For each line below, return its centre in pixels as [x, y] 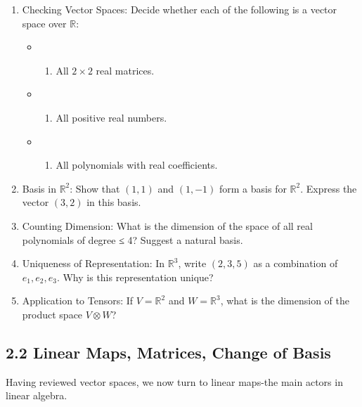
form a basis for [253, 188]
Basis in [39, 188]
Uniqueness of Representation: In [93, 263]
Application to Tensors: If [78, 301]
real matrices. [125, 70]
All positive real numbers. [111, 117]
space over [44, 23]
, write [192, 263]
